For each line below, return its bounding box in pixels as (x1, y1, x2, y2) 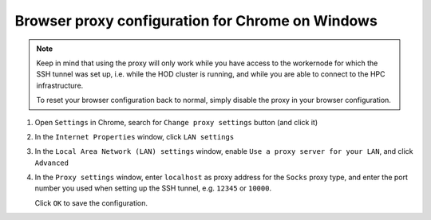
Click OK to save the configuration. (34, 198, 148, 207)
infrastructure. (36, 81, 84, 90)
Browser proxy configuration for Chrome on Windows (14, 12, 378, 29)
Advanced (34, 158, 69, 167)
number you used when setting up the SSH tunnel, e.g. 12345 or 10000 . (34, 183, 271, 193)
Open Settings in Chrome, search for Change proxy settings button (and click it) (34, 117, 318, 127)
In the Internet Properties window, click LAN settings (34, 132, 235, 141)
